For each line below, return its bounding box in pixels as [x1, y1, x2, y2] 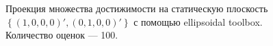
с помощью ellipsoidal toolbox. [133, 14, 263, 28]
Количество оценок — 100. [5, 28, 118, 42]
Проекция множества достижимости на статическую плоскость [5, 1, 268, 15]
